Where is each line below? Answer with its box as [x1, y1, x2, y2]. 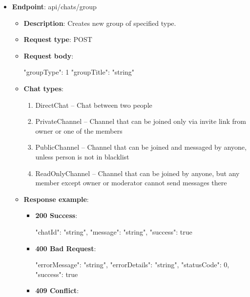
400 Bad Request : [35, 243, 96, 253]
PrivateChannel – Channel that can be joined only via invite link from [35, 116, 246, 126]
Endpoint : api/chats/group [12, 1, 97, 11]
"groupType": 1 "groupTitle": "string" [23, 67, 135, 77]
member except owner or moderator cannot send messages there [35, 178, 227, 188]
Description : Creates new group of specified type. [23, 18, 176, 28]
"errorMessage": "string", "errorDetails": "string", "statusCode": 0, [35, 259, 229, 270]
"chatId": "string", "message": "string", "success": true [35, 226, 192, 237]
